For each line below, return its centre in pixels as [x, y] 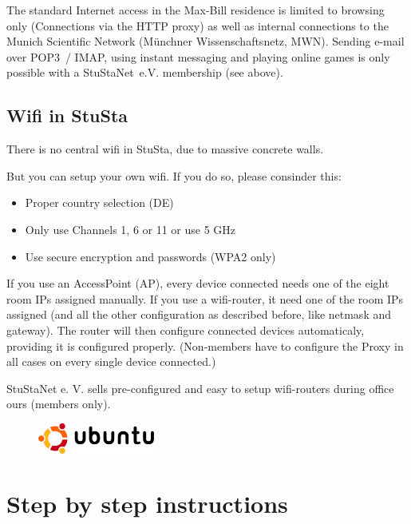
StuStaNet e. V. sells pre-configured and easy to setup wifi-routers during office [200, 388]
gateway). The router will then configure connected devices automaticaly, [186, 329]
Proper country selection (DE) [99, 202]
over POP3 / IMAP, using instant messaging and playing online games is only [198, 56]
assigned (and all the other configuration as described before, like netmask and [199, 314]
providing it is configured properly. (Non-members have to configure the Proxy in [205, 345]
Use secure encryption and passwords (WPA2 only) [150, 256]
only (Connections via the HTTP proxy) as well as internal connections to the [198, 25]
